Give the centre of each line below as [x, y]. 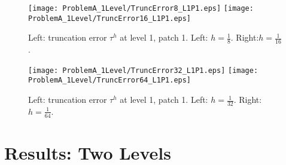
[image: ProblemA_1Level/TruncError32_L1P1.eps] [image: [143, 70]
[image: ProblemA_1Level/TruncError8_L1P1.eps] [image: [141, 8]
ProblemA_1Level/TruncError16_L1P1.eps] [110, 18]
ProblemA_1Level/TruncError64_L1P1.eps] [110, 80]
